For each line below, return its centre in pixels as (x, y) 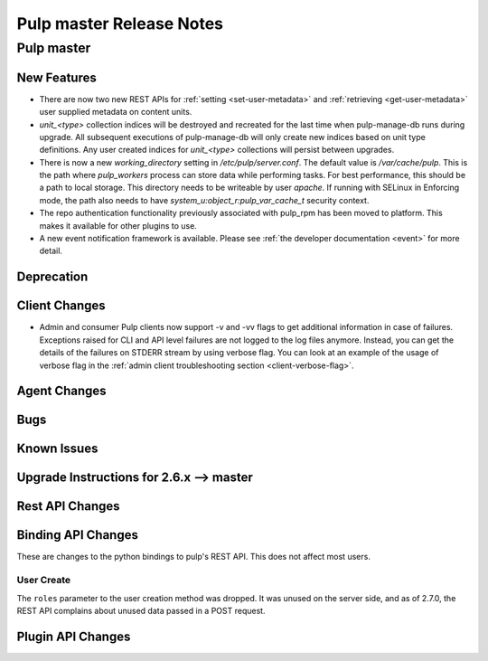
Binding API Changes (78, 535)
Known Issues (57, 449)
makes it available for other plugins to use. (118, 225)
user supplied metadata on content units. (116, 112)
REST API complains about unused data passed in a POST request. (141, 611)
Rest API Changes (69, 506)
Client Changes (61, 306)
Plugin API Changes (74, 636)
